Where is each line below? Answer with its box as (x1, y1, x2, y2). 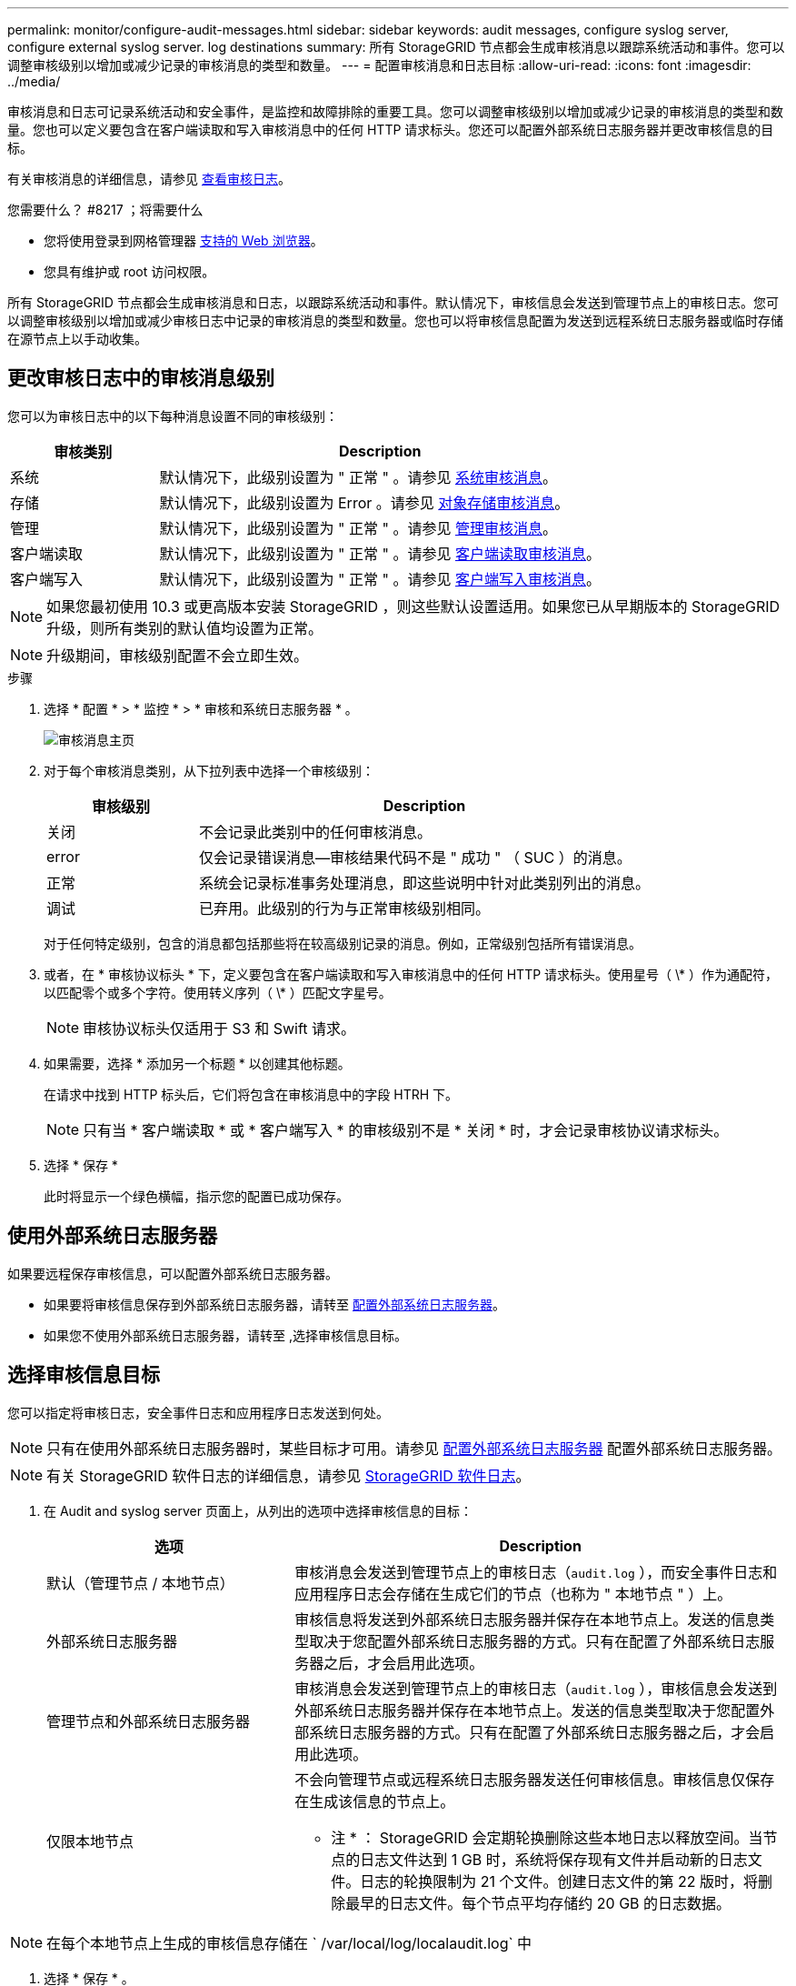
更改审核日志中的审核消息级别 (7, 366, 274, 390)
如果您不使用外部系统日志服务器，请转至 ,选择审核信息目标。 (44, 1327, 407, 1343)
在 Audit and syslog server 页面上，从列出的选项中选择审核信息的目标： (44, 1502, 473, 1519)
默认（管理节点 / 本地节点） (46, 1573, 234, 1592)
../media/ (7, 74, 61, 89)
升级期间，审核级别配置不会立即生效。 (46, 646, 309, 665)
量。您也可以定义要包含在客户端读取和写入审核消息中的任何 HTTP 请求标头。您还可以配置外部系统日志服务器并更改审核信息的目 (7, 122, 774, 137)
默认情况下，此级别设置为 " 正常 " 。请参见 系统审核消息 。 (159, 467, 557, 486)
